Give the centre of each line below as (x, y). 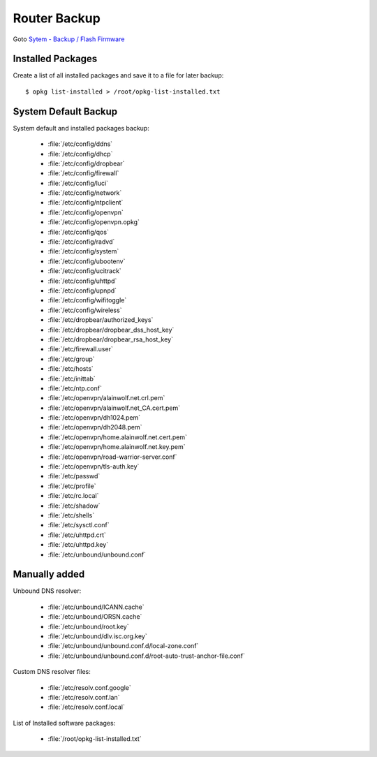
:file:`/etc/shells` (71, 515)
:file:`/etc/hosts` (71, 369)
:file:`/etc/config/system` (83, 251)
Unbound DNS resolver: (47, 591)
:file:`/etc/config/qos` (79, 232)
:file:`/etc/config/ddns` (80, 144)
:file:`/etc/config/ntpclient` (86, 203)
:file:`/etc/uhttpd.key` (78, 545)
